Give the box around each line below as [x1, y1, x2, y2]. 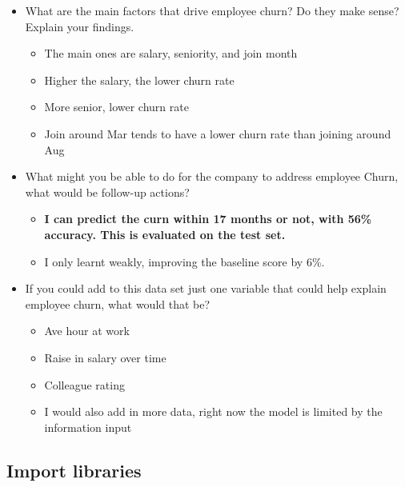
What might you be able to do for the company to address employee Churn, [25, 168, 399, 185]
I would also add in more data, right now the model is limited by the [44, 403, 383, 420]
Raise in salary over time [44, 349, 166, 365]
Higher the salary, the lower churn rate [44, 71, 235, 88]
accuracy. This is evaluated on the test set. [44, 226, 286, 242]
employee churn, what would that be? [25, 295, 211, 312]
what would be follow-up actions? [25, 183, 190, 200]
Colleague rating [44, 376, 125, 393]
